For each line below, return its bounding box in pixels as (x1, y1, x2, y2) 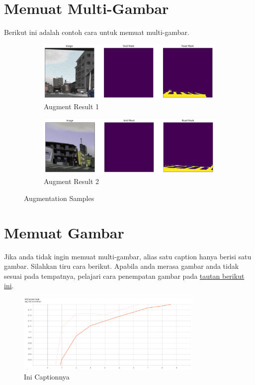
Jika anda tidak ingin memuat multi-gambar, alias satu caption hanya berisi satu (4, 251, 252, 261)
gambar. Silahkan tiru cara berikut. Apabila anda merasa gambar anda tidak (4, 261, 239, 271)
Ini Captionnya (24, 371, 70, 382)
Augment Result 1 (44, 101, 99, 112)
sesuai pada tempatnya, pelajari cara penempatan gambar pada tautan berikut (4, 270, 245, 281)
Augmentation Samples (24, 192, 94, 203)
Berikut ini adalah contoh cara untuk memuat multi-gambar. (4, 27, 189, 37)
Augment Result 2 (44, 176, 99, 187)
